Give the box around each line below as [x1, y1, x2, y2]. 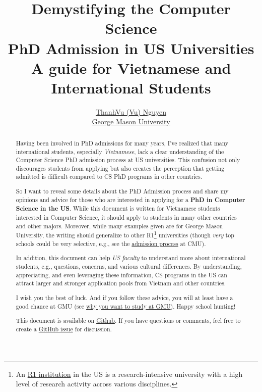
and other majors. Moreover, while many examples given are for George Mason [16, 221, 223, 230]
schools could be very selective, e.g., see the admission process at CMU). [16, 239, 206, 248]
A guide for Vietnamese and [31, 57, 231, 78]
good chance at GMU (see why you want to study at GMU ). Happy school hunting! [16, 302, 236, 310]
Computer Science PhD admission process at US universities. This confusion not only [16, 156, 240, 164]
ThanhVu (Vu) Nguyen [95, 106, 167, 117]
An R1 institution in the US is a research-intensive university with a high [16, 368, 243, 379]
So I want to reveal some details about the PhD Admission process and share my [16, 187, 229, 195]
